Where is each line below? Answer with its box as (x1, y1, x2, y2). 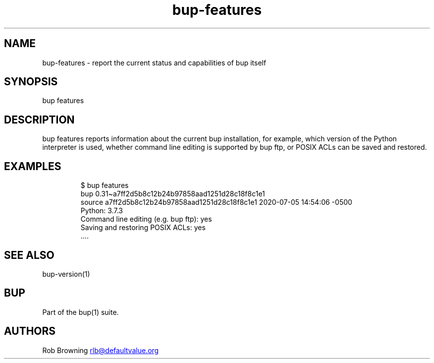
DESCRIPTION (4, 113, 75, 126)
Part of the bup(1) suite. (42, 307, 119, 316)
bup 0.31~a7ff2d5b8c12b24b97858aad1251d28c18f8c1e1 (80, 189, 265, 198)
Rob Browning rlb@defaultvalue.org (42, 346, 159, 355)
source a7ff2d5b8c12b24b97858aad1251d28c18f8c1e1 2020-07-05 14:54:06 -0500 (80, 198, 352, 207)
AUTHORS (4, 325, 56, 338)
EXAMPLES (4, 160, 61, 173)
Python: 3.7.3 (80, 206, 123, 215)
